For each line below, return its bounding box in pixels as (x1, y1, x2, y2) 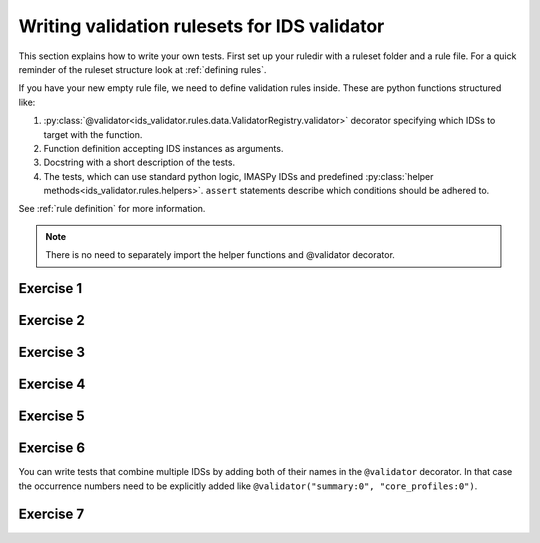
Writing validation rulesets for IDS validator (18, 15, 385, 37)
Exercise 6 (18, 440, 85, 457)
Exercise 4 (18, 376, 86, 393)
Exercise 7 (18, 506, 85, 523)
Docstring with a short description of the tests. (43, 156, 235, 169)
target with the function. (43, 128, 143, 140)
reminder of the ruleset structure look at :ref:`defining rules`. (18, 63, 267, 75)
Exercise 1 (18, 280, 83, 297)
